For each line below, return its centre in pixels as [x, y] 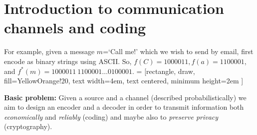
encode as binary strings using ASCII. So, [68, 61]
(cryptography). [28, 126]
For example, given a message [49, 51]
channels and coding [75, 28]
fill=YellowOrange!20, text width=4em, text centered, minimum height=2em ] [124, 81]
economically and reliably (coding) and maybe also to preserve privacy [111, 116]
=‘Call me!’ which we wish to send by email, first [178, 51]
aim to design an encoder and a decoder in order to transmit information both [124, 107]
